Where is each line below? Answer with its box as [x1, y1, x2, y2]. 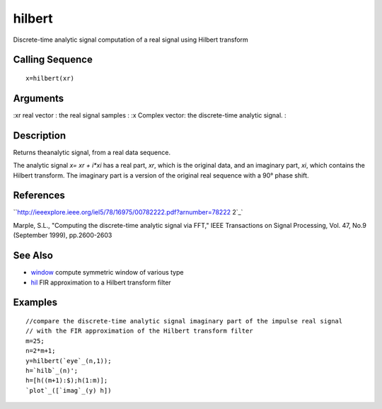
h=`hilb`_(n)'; [25, 367, 79, 374]
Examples [13, 296, 58, 309]
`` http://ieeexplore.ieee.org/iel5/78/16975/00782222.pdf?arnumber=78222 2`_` [13, 208, 243, 217]
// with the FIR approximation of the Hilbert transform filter [25, 327, 254, 335]
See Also [13, 250, 53, 262]
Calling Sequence [13, 54, 93, 66]
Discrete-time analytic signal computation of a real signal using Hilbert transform [13, 35, 249, 44]
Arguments [13, 92, 64, 104]
